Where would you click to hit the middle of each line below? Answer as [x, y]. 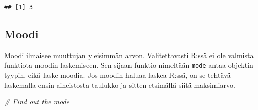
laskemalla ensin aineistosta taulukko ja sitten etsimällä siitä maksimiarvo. [120, 85]
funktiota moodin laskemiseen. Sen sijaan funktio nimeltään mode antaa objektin [129, 65]
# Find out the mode [37, 102]
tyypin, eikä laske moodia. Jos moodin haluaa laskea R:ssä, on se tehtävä [117, 75]
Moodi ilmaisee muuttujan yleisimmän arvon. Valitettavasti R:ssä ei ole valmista [129, 55]
